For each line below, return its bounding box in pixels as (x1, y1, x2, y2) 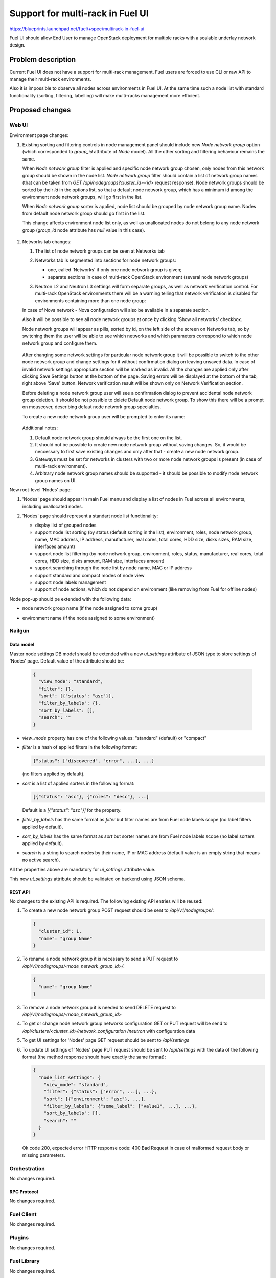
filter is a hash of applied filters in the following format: (22, 744, 137, 750)
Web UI (9, 122, 28, 129)
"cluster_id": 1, (38, 928, 82, 934)
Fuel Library (9, 1258, 40, 1265)
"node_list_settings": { (38, 1075, 101, 1081)
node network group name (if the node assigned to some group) (22, 605, 158, 611)
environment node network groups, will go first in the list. (22, 194, 143, 200)
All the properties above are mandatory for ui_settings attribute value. (9, 866, 156, 873)
